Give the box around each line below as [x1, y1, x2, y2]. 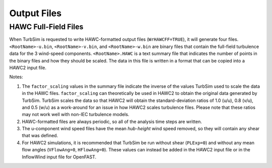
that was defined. [22, 133, 58, 139]
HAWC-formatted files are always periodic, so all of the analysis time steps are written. [22, 119, 202, 125]
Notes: [9, 74, 23, 80]
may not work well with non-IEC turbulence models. [22, 111, 129, 118]
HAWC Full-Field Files [9, 22, 84, 31]
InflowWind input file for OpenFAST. [22, 154, 97, 160]
